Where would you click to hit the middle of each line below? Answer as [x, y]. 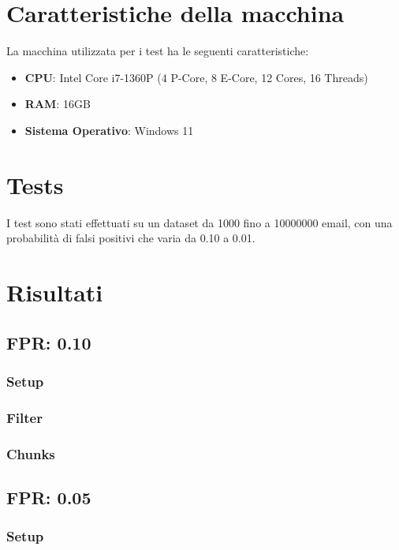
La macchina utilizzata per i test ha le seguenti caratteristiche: [158, 51]
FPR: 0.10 [49, 342]
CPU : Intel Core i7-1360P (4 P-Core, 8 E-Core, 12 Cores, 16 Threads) [196, 77]
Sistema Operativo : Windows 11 [109, 130]
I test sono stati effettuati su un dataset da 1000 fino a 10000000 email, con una [199, 222]
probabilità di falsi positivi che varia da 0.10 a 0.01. [131, 238]
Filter [24, 417]
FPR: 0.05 [49, 497]
